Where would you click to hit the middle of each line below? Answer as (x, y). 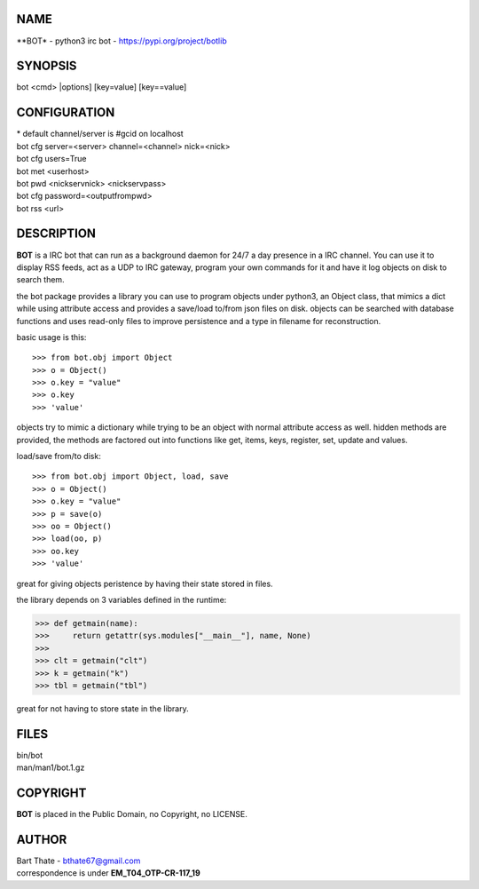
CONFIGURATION (66, 112)
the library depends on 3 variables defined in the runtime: (122, 599)
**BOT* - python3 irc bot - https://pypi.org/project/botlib (122, 41)
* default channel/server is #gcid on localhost (100, 134)
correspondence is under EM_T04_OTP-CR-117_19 (108, 873)
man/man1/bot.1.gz (51, 767)
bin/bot (30, 755)
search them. (41, 280)
